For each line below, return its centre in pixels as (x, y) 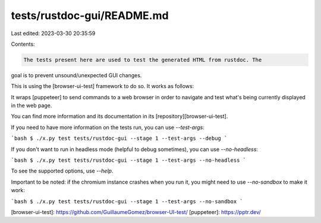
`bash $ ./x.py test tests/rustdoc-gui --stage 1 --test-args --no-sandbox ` (127, 201)
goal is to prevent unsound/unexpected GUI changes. (76, 75)
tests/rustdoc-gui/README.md (90, 15)
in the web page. (32, 106)
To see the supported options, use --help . (62, 171)
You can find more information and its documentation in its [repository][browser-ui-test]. (119, 117)
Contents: (23, 44)
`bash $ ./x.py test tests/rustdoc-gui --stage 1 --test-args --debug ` (119, 139)
